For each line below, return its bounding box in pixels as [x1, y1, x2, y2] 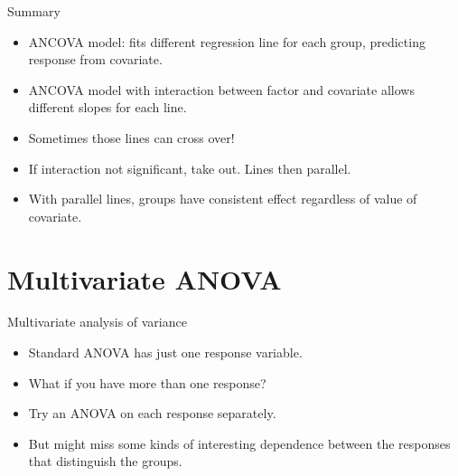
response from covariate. [28, 50, 163, 69]
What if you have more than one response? [28, 373, 266, 392]
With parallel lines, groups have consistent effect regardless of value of [28, 189, 417, 208]
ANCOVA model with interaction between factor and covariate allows [28, 80, 415, 99]
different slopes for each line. [28, 98, 187, 117]
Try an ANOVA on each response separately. [28, 404, 276, 423]
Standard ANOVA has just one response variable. [28, 343, 303, 362]
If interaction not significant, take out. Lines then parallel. [28, 158, 351, 177]
